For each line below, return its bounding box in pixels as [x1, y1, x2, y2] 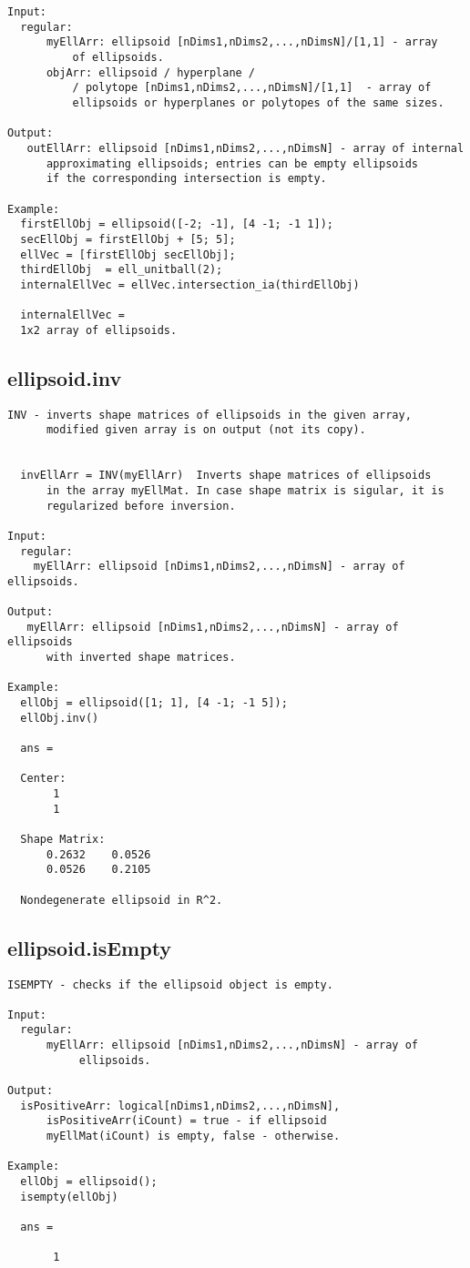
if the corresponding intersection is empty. [46, 172, 327, 186]
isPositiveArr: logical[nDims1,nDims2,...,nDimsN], [20, 1099, 341, 1112]
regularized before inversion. [46, 499, 236, 512]
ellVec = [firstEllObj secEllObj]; [20, 248, 236, 261]
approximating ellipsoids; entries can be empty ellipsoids [46, 157, 419, 170]
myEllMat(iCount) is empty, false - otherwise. [46, 1130, 341, 1143]
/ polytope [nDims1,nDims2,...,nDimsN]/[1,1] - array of [72, 81, 432, 95]
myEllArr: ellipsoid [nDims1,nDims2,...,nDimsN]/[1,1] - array [46, 36, 438, 49]
